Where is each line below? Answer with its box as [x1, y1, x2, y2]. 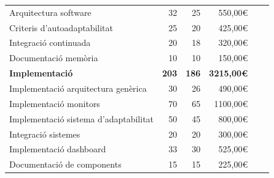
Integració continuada [9, 36, 91, 49]
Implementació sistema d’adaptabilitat [9, 112, 154, 125]
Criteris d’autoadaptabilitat [9, 21, 113, 34]
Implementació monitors [9, 97, 100, 109]
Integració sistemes [9, 127, 80, 140]
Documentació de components [9, 158, 122, 171]
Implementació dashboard [9, 143, 106, 155]
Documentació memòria [9, 51, 98, 64]
